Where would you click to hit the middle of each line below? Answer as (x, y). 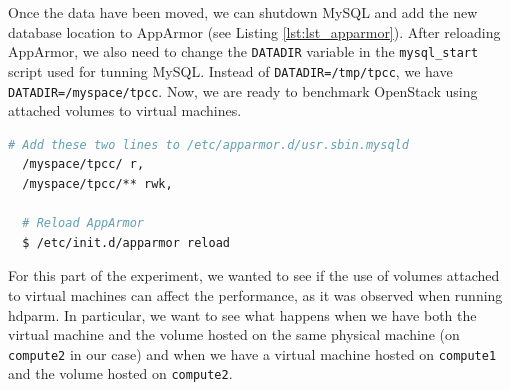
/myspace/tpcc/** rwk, (97, 183)
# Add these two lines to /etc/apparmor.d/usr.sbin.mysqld (208, 144)
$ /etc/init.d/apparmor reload (126, 242)
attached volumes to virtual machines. (125, 110)
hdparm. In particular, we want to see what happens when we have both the (242, 314)
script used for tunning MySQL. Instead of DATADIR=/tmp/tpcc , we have (230, 70)
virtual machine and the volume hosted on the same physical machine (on (234, 334)
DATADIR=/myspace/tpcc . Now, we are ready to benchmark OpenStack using (243, 90)
